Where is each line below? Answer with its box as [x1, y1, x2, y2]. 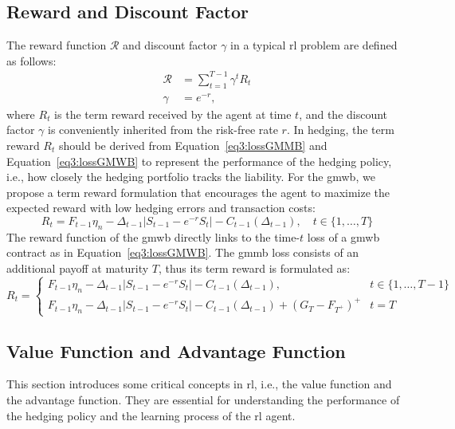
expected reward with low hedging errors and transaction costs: [6, 199, 316, 216]
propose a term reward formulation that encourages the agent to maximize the [6, 183, 390, 200]
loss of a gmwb [307, 228, 380, 245]
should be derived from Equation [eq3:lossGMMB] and [58, 137, 328, 154]
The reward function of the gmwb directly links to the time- [6, 228, 300, 245]
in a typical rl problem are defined [230, 37, 398, 53]
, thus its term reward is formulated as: [159, 259, 351, 276]
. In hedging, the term [286, 121, 394, 138]
